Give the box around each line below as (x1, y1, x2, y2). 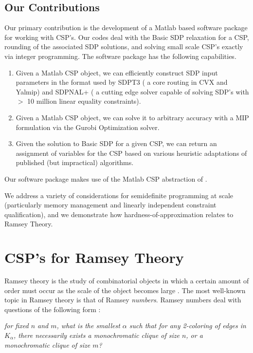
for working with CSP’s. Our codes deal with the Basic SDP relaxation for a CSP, (4, 32, 249, 42)
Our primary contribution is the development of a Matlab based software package (4, 22, 248, 33)
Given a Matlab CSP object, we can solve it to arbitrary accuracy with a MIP (16, 112, 249, 122)
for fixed (4, 320, 29, 331)
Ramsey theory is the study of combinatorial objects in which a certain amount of (4, 276, 249, 286)
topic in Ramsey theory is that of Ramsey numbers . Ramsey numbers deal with (4, 295, 241, 305)
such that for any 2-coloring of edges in (129, 320, 246, 331)
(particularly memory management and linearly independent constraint (4, 200, 217, 210)
